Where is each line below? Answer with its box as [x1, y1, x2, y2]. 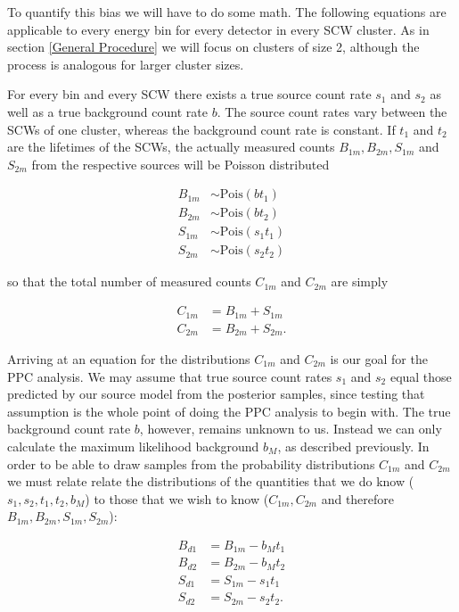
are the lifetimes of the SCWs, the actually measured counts [7, 137, 335, 156]
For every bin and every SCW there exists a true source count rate [7, 85, 372, 103]
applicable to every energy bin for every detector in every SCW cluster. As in [7, 20, 430, 38]
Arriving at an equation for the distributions [7, 350, 250, 368]
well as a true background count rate [7, 102, 208, 120]
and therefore [321, 489, 395, 508]
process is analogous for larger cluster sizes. [7, 54, 244, 73]
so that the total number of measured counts [7, 272, 251, 291]
